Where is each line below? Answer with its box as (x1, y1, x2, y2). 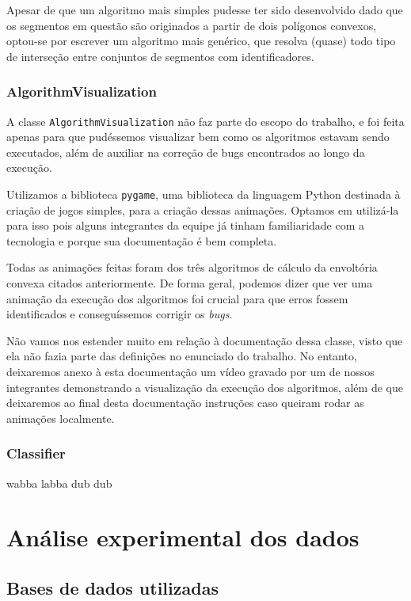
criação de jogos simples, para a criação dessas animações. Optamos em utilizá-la (6, 201, 399, 218)
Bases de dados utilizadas (6, 575, 219, 599)
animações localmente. (6, 409, 115, 426)
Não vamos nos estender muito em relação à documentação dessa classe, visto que (6, 332, 403, 348)
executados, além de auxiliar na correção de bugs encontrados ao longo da (6, 143, 365, 160)
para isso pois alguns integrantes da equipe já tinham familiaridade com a (6, 217, 365, 234)
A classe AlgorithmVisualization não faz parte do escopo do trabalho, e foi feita (6, 112, 405, 129)
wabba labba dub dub (6, 474, 112, 491)
